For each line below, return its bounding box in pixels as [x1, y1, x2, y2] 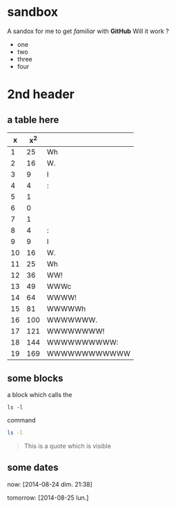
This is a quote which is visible [23, 442, 112, 450]
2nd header [7, 87, 75, 102]
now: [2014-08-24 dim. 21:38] [7, 480, 93, 488]
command [7, 416, 36, 425]
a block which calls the [7, 391, 72, 399]
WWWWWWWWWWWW [46, 349, 131, 358]
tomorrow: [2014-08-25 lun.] [7, 494, 89, 502]
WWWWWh [46, 304, 86, 314]
